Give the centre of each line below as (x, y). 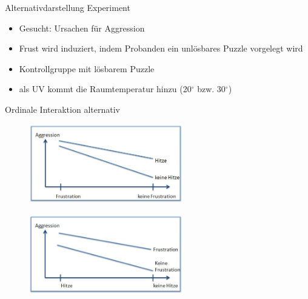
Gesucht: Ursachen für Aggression (82, 28)
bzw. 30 (211, 89)
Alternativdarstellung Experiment (68, 7)
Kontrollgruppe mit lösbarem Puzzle (87, 68)
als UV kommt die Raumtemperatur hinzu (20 (105, 89)
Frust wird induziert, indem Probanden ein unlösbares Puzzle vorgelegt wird (161, 48)
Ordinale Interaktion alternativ (62, 109)
